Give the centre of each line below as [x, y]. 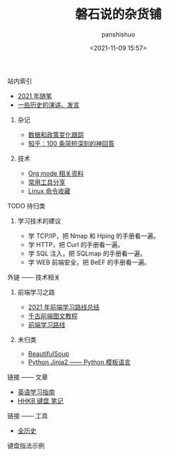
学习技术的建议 [39, 221]
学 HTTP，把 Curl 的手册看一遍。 [76, 244]
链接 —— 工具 [27, 415]
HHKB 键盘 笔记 [40, 400]
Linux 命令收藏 [49, 191]
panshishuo [118, 34]
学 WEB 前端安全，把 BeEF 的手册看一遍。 [89, 262]
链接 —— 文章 [27, 376]
